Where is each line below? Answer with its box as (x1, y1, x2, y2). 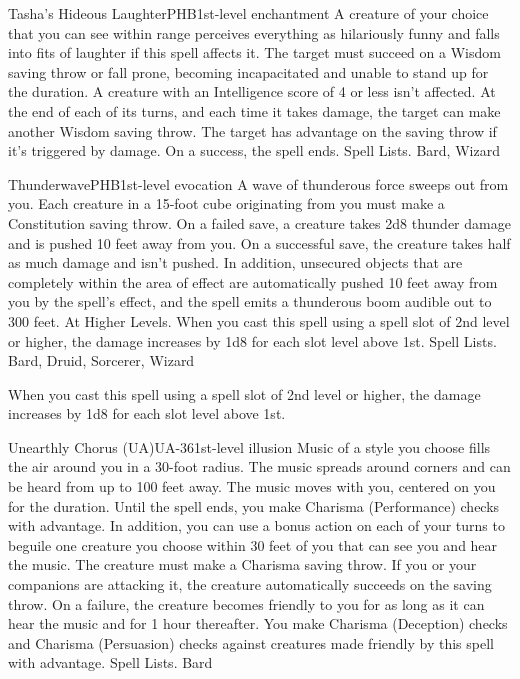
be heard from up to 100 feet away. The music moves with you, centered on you (8, 476, 496, 497)
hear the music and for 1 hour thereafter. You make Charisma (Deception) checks (8, 613, 508, 634)
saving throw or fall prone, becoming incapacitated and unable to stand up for (8, 61, 489, 82)
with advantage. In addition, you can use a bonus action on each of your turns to (8, 515, 505, 536)
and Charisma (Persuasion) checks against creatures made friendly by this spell (8, 632, 494, 653)
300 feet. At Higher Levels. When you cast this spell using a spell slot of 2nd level (8, 310, 510, 331)
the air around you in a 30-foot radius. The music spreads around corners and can (8, 456, 511, 477)
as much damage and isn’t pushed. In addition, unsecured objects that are (8, 252, 463, 273)
